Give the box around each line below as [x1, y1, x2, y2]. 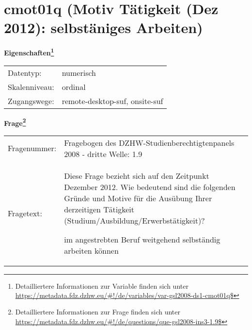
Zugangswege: [8, 95, 54, 106]
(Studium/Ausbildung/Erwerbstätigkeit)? [64, 214, 205, 226]
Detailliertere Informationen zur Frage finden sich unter [15, 307, 181, 316]
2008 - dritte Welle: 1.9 [64, 148, 142, 159]
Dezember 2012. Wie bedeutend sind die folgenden [64, 181, 236, 192]
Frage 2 [4, 116, 26, 128]
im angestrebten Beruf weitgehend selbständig [64, 233, 220, 245]
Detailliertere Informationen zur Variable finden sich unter [15, 280, 189, 291]
